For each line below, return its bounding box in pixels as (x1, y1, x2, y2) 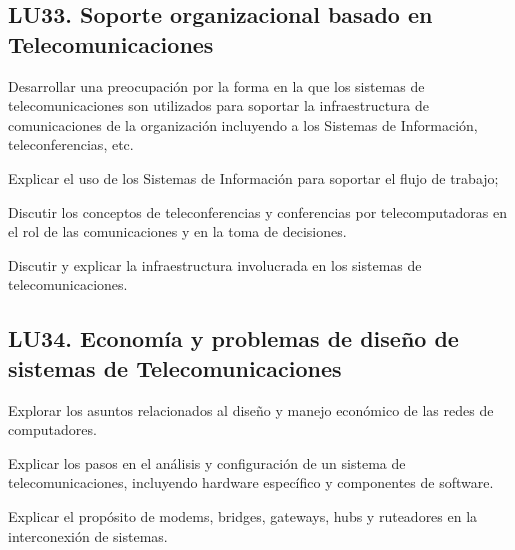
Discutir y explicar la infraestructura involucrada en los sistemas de (8, 254, 422, 275)
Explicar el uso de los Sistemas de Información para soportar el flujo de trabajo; (8, 167, 499, 188)
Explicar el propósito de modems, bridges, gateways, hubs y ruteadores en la (8, 505, 478, 526)
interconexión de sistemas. (8, 525, 168, 546)
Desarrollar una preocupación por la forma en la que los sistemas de (8, 75, 425, 96)
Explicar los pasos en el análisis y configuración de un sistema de (8, 452, 406, 473)
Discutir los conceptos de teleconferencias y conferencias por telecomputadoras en (8, 201, 507, 222)
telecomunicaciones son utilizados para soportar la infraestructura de (8, 95, 430, 116)
